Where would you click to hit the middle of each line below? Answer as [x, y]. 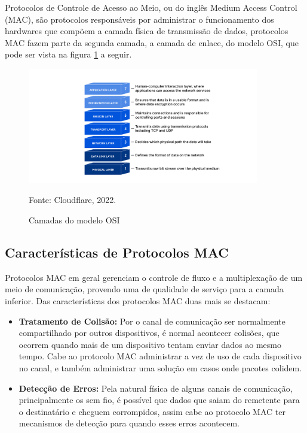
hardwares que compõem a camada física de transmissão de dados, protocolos [147, 31]
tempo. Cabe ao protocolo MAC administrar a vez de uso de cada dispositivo [160, 356]
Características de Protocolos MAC [117, 252]
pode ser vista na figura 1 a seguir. [68, 54]
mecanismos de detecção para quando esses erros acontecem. [129, 423]
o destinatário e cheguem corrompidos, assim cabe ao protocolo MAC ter [152, 411]
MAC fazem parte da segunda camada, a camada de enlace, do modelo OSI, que [152, 42]
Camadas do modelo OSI [74, 219]
